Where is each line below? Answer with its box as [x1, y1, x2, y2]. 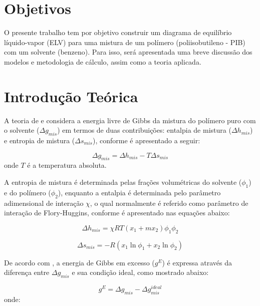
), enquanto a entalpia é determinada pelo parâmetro [58, 187, 221, 197]
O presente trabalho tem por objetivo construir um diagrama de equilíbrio [4, 27, 232, 38]
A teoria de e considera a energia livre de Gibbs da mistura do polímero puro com [4, 115, 256, 125]
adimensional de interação [4, 197, 84, 208]
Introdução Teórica [4, 86, 138, 106]
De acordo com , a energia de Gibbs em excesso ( [4, 257, 155, 267]
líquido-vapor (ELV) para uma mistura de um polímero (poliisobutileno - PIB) [4, 37, 245, 47]
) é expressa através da [162, 257, 232, 267]
